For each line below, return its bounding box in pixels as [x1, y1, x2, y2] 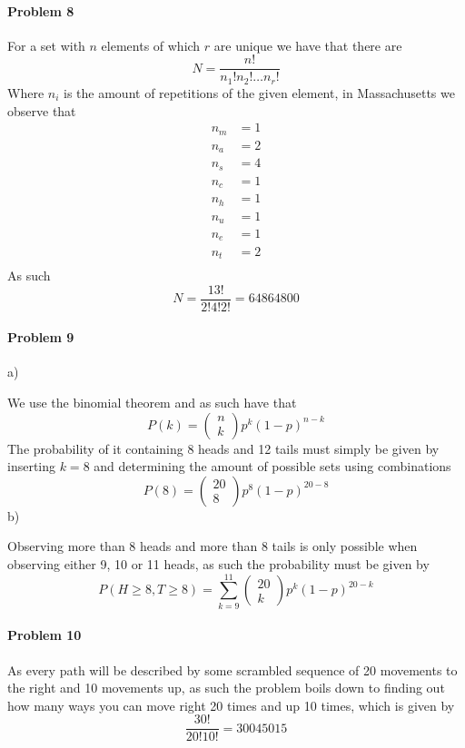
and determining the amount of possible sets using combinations [94, 457, 451, 476]
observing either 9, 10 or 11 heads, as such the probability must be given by [7, 555, 430, 574]
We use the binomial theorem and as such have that [7, 393, 297, 412]
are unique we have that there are [213, 35, 402, 54]
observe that [7, 101, 76, 120]
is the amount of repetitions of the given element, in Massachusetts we [64, 83, 455, 102]
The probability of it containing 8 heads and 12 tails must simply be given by [7, 438, 440, 458]
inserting [7, 457, 56, 476]
